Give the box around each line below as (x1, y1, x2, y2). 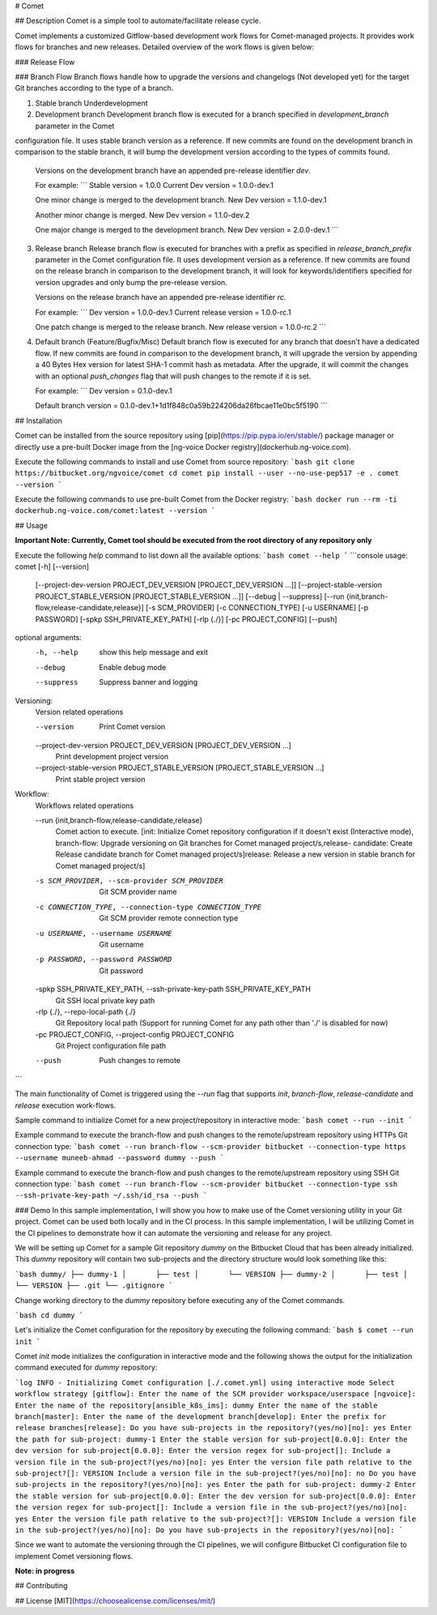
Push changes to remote (99, 1056, 181, 1066)
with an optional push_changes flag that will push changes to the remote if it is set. (35, 371, 312, 381)
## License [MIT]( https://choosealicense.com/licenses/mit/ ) (15, 1596, 216, 1605)
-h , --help (35, 648, 78, 657)
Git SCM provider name (99, 887, 177, 897)
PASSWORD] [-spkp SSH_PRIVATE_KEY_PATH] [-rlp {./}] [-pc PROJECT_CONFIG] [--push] (35, 614, 337, 624)
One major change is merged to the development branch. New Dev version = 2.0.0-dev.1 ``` (35, 225, 339, 235)
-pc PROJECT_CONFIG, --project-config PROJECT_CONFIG (35, 1029, 235, 1039)
